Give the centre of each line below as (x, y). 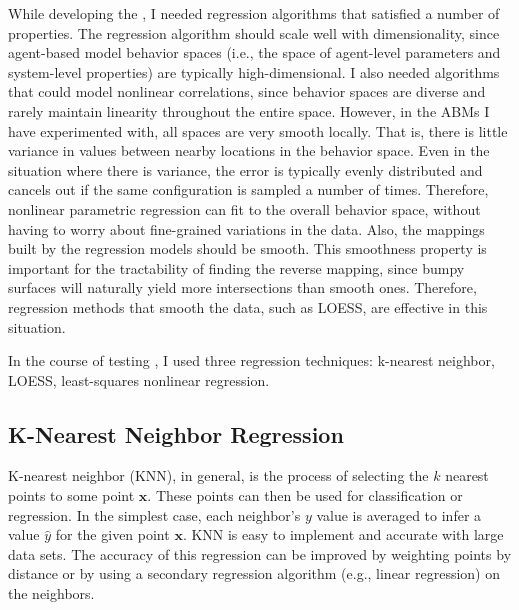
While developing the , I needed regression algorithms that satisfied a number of (254, 13)
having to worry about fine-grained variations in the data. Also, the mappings (246, 228)
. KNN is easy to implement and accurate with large (343, 534)
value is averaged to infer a (399, 514)
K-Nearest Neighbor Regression (176, 433)
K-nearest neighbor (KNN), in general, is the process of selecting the (218, 475)
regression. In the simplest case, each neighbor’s (154, 514)
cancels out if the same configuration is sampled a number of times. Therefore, (248, 189)
